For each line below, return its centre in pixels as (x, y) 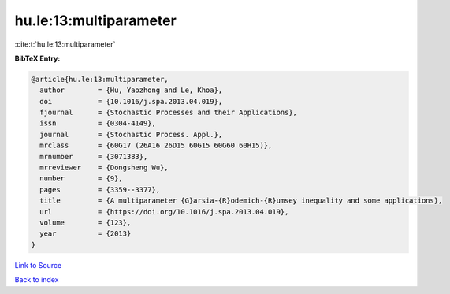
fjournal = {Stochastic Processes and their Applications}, (169, 113)
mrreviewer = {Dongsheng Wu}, (104, 168)
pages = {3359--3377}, (100, 190)
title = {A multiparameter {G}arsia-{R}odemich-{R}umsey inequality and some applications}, (241, 201)
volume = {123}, (86, 223)
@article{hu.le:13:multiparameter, (100, 79)
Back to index (37, 280)
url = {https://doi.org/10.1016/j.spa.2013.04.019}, (164, 212)
